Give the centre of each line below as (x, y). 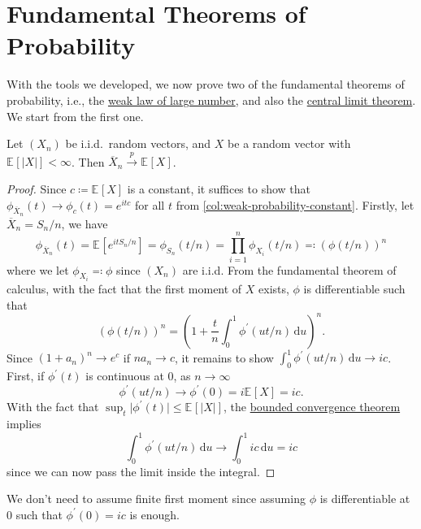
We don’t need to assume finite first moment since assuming (156, 499)
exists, (274, 289)
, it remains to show (224, 357)
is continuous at (125, 376)
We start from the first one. (75, 116)
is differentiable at (365, 499)
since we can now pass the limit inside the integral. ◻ (141, 471)
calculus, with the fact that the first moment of (124, 289)
